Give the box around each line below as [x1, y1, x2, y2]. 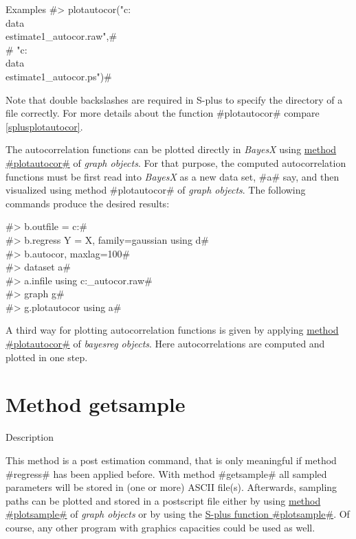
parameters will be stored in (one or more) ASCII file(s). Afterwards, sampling [5, 480, 337, 494]
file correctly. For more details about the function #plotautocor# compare [5, 106, 320, 120]
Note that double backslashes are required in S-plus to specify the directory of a [5, 92, 343, 106]
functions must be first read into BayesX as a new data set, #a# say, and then [5, 169, 340, 183]
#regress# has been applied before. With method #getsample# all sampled [5, 466, 327, 481]
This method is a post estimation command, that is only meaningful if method [5, 452, 337, 467]
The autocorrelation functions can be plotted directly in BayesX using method [5, 142, 337, 157]
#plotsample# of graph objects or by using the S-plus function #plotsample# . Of [5, 507, 350, 521]
